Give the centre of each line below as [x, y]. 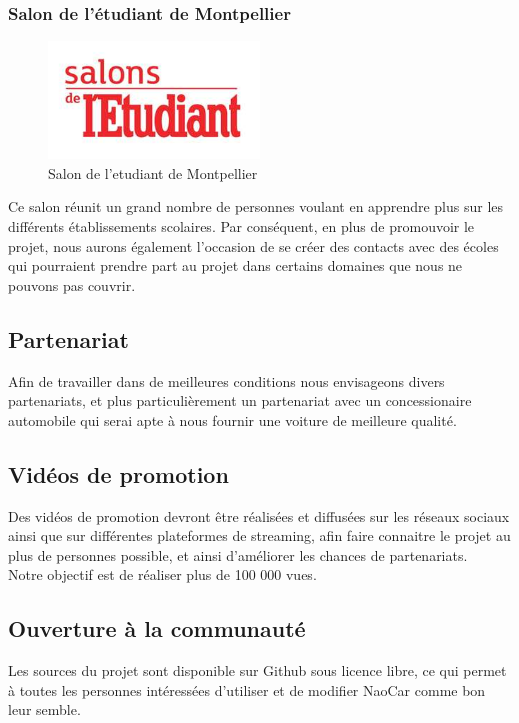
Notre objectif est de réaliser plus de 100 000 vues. [162, 574]
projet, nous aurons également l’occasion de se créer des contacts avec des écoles [253, 245]
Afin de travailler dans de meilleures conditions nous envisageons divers [226, 380]
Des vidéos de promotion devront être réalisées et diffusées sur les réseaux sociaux [259, 515]
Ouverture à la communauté [157, 628]
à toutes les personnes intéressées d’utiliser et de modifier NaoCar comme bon [247, 689]
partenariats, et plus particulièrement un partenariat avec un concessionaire [240, 400]
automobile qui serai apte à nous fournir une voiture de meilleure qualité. [232, 419]
